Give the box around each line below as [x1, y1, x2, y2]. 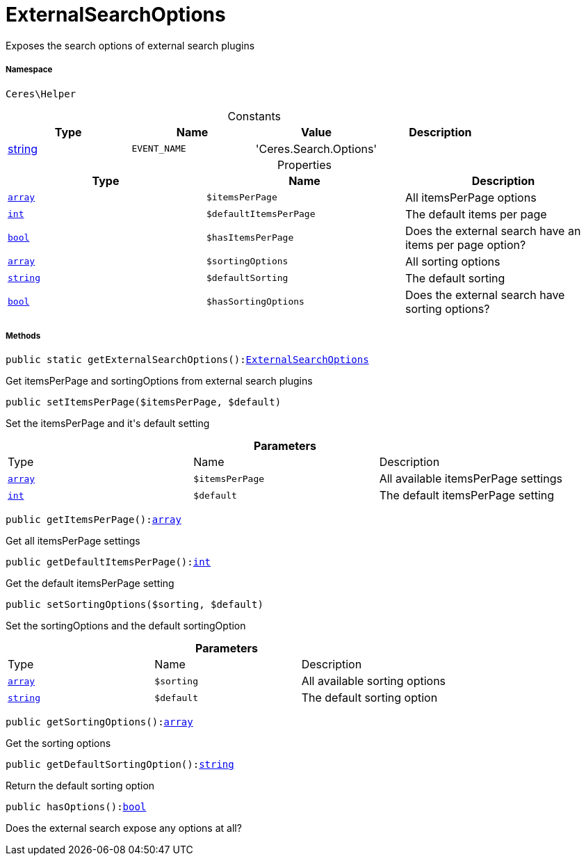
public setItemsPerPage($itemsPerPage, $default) [6, 396, 282, 408]
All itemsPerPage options [405, 190, 537, 204]
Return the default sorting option [6, 780, 155, 792]
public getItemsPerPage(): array [6, 514, 181, 526]
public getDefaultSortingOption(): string [6, 759, 234, 771]
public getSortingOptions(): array [6, 716, 193, 728]
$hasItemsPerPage [206, 232, 294, 243]
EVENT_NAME [131, 143, 186, 154]
